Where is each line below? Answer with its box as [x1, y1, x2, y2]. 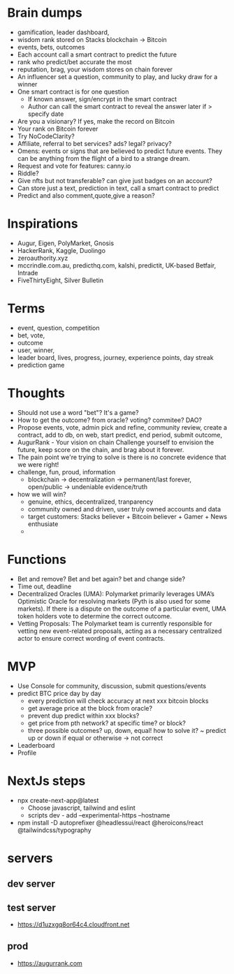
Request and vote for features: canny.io [17, 161, 131, 170]
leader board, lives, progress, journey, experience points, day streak [17, 353, 214, 361]
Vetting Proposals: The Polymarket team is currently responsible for [17, 619, 212, 627]
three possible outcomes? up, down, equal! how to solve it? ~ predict [27, 726, 226, 734]
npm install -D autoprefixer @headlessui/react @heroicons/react [17, 818, 204, 827]
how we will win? [17, 490, 66, 498]
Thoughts [7, 386, 65, 401]
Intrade [17, 268, 38, 277]
